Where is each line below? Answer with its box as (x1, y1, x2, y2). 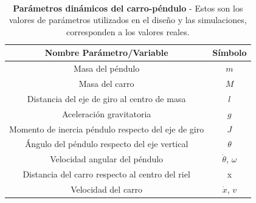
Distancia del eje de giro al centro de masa (27, 92, 186, 105)
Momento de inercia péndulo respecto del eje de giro (9, 122, 204, 135)
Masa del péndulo (74, 62, 140, 75)
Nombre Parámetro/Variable (44, 46, 168, 59)
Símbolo (212, 46, 247, 59)
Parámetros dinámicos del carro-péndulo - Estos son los (13, 1, 243, 14)
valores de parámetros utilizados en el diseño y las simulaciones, (9, 13, 247, 26)
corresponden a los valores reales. (66, 25, 190, 38)
